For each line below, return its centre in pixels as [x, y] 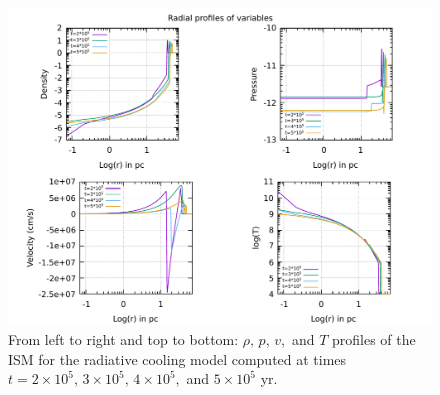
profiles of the [374, 339]
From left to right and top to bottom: [123, 339]
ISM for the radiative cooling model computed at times [177, 358]
